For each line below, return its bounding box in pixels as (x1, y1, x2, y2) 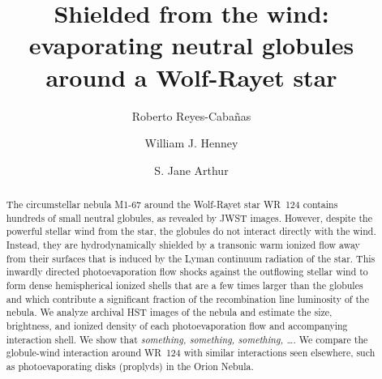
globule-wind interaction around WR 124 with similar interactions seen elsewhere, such (6, 346, 376, 360)
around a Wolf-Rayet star (45, 60, 337, 93)
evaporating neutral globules (28, 28, 354, 62)
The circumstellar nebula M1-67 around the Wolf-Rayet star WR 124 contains (6, 198, 338, 211)
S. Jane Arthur (154, 161, 229, 178)
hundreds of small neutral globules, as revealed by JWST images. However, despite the (6, 211, 372, 224)
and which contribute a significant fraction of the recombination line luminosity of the (6, 292, 369, 305)
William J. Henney (144, 134, 238, 151)
